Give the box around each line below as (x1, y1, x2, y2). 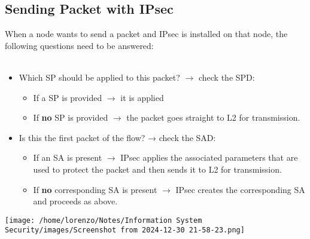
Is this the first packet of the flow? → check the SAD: (19, 131, 216, 143)
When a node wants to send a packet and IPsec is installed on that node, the (5, 27, 288, 40)
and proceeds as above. (33, 195, 118, 207)
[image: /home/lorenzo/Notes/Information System (5, 216, 202, 225)
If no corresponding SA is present (33, 183, 157, 195)
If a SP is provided (33, 91, 102, 103)
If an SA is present (33, 151, 102, 164)
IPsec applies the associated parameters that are (120, 151, 298, 164)
